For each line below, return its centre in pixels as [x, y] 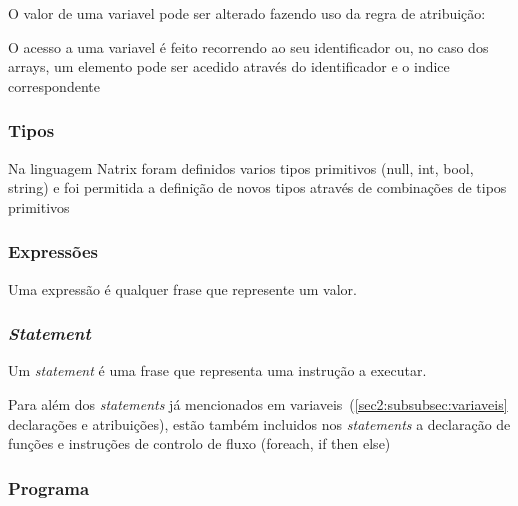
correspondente [54, 85]
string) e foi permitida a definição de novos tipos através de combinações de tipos [257, 187]
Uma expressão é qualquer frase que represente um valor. [182, 288]
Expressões [53, 251]
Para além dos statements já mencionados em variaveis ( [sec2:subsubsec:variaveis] [258, 404]
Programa [49, 487]
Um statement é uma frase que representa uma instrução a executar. [217, 370]
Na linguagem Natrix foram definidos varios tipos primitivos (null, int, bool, [241, 167]
